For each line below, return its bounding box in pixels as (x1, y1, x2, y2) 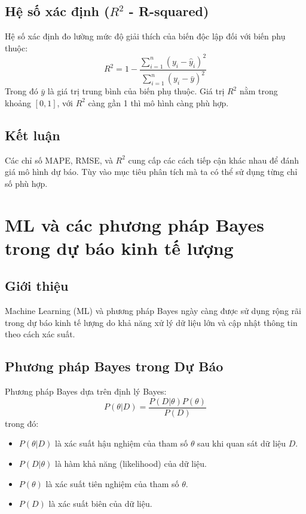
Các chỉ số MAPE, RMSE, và (5, 153, 113, 166)
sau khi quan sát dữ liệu (197, 437, 286, 450)
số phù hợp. (5, 177, 48, 189)
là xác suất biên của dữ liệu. (48, 497, 152, 510)
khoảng (5, 96, 31, 109)
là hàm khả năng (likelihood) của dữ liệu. (55, 457, 207, 470)
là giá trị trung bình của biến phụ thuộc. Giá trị (47, 85, 225, 97)
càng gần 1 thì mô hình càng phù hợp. (88, 96, 229, 109)
